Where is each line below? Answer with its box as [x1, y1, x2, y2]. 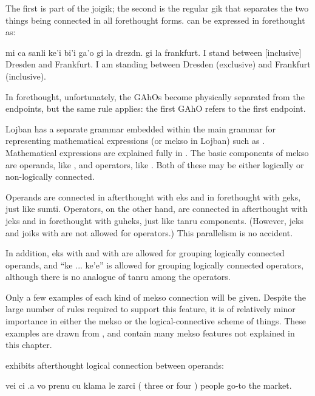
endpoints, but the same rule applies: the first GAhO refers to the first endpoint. [5, 102, 306, 115]
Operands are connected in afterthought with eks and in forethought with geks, [5, 190, 301, 203]
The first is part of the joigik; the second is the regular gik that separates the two [5, 2, 309, 14]
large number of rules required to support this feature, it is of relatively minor [5, 302, 296, 315]
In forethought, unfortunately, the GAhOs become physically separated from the [5, 90, 305, 103]
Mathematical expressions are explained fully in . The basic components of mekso [5, 146, 309, 159]
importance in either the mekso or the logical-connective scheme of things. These [5, 315, 307, 327]
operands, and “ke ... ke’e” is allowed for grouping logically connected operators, [5, 258, 304, 271]
